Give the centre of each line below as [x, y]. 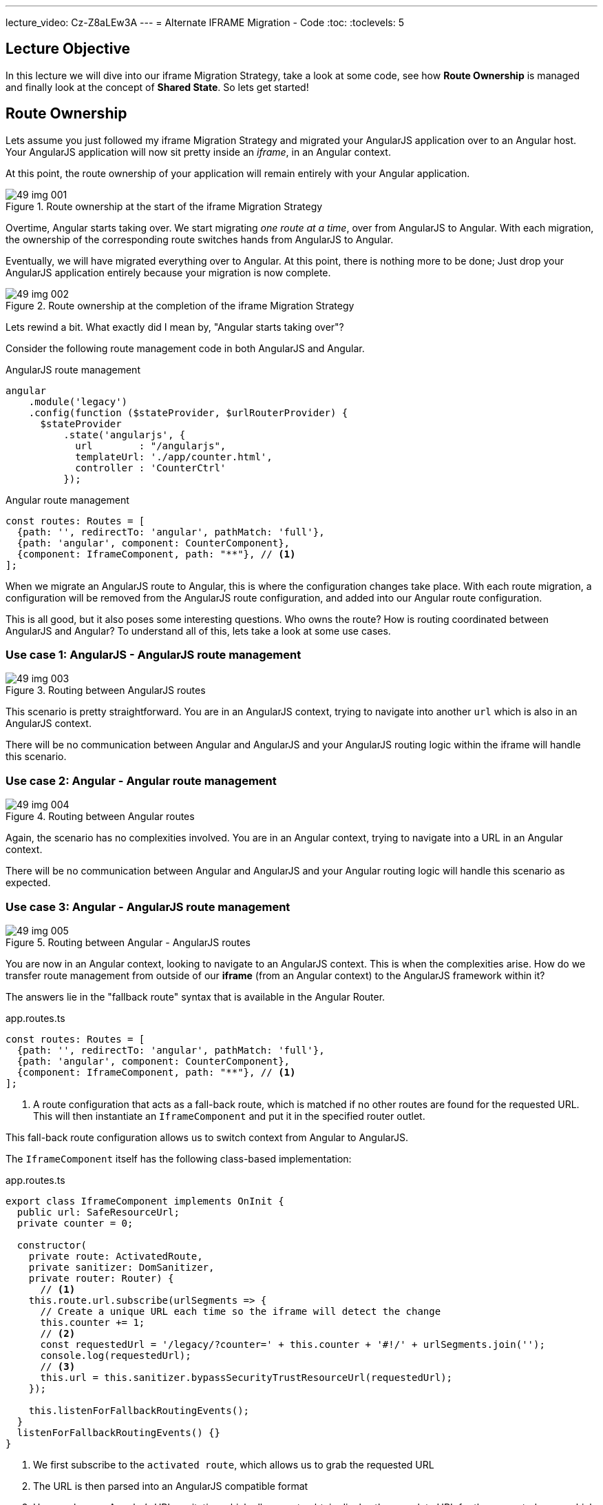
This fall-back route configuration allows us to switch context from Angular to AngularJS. [207, 1137]
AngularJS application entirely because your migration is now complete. [168, 272]
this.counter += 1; [93, 1322]
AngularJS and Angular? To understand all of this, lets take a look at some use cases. [198, 631]
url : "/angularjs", [151, 446]
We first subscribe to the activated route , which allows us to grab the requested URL [234, 1464]
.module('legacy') [78, 401]
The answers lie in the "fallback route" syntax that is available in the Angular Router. [195, 996]
